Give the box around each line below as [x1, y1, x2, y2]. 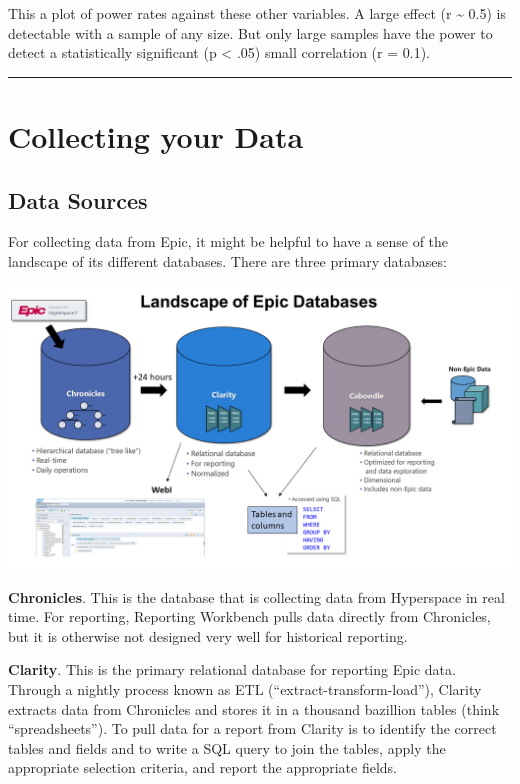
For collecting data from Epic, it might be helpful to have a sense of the [8, 231, 449, 252]
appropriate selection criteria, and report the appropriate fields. [8, 757, 398, 778]
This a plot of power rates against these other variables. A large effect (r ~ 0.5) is [8, 3, 507, 23]
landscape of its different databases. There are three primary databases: [8, 250, 447, 271]
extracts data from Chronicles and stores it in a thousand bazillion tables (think [8, 698, 500, 719]
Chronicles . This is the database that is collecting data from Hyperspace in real [8, 586, 505, 607]
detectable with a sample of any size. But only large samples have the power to [8, 22, 493, 43]
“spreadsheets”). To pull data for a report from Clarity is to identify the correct [8, 718, 497, 739]
